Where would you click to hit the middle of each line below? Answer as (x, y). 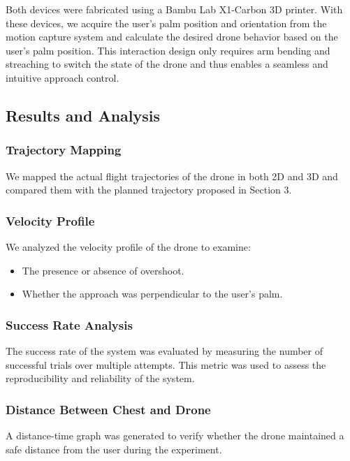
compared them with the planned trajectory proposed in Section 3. (149, 190)
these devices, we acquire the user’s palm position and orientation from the (166, 23)
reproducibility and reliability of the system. (100, 378)
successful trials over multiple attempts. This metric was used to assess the (166, 364)
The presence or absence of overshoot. (103, 270)
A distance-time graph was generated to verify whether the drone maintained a (175, 435)
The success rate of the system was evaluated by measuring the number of (165, 350)
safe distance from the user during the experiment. (114, 449)
